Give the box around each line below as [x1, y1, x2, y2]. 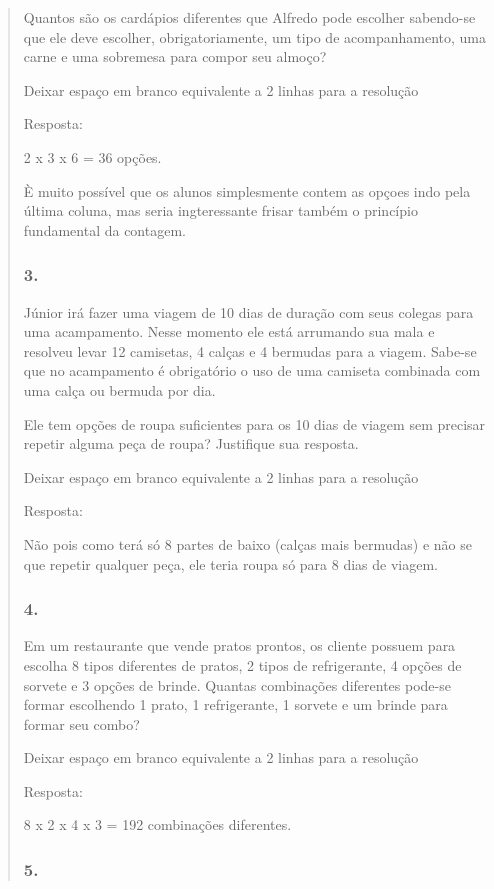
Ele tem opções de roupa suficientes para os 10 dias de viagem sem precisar [23, 413, 486, 434]
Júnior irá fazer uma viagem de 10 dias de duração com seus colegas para [23, 301, 474, 322]
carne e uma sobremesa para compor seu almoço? [23, 46, 327, 67]
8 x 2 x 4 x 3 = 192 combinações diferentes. [23, 814, 292, 835]
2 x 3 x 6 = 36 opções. [23, 146, 162, 167]
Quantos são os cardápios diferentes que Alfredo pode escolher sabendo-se [23, 7, 476, 27]
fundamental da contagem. [23, 219, 186, 240]
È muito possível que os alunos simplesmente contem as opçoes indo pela [23, 180, 471, 201]
